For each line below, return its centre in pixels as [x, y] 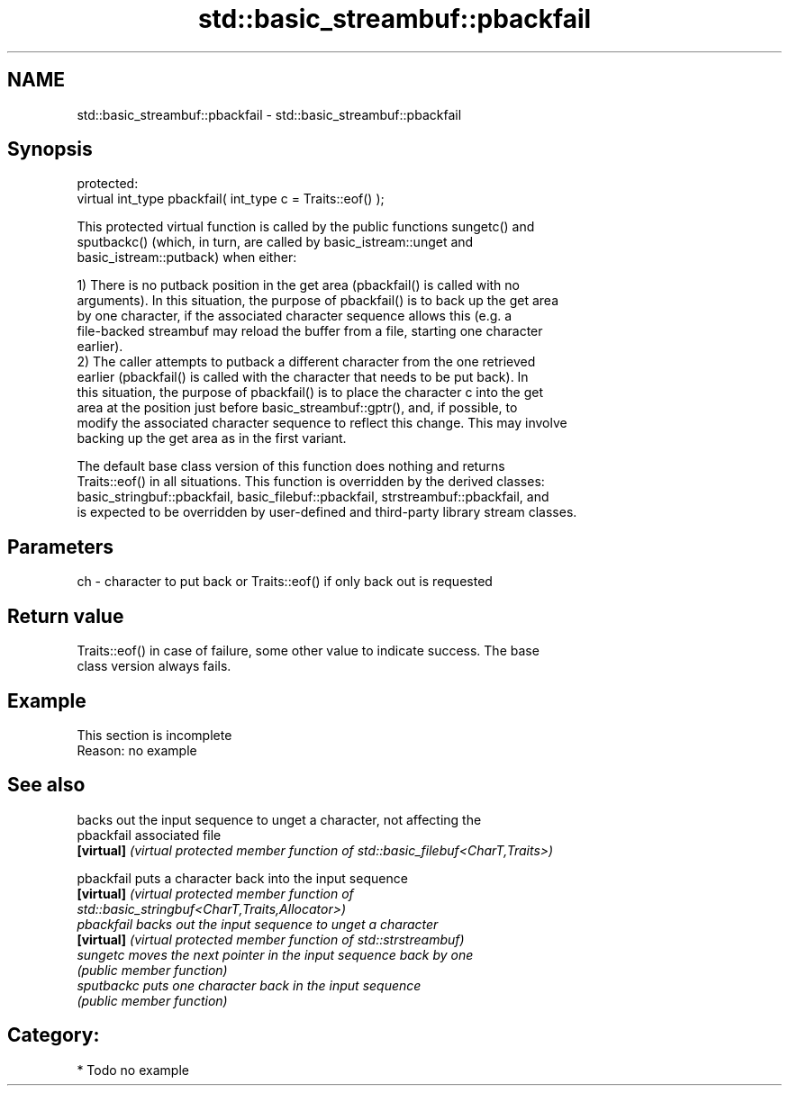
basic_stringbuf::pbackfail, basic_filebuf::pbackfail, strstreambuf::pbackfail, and [313, 497]
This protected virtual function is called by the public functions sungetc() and [306, 227]
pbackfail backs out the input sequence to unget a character [258, 924]
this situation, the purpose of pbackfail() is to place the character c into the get [310, 393]
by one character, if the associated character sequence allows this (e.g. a [295, 316]
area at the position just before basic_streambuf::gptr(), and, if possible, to [297, 408]
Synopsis [50, 149]
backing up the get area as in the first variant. [212, 438]
